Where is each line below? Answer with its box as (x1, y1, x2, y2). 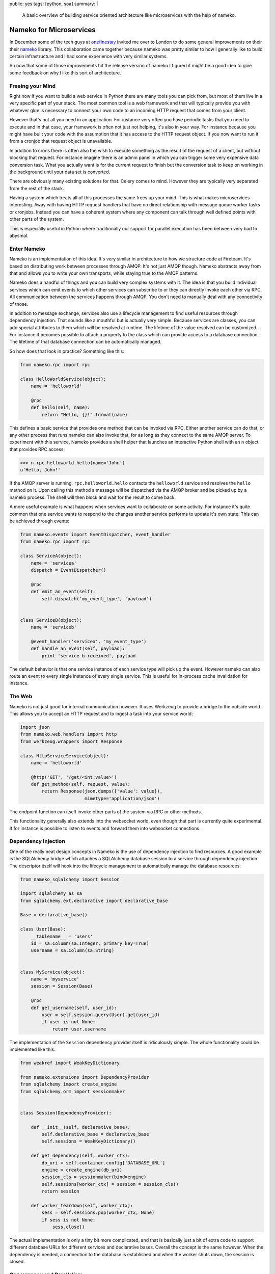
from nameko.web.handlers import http (20, 731, 117, 737)
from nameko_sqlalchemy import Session (20, 877, 120, 882)
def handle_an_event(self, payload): (31, 646, 125, 652)
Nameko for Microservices (9, 25, 96, 34)
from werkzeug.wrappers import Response (20, 738, 122, 744)
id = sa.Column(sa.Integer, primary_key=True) (31, 941, 150, 946)
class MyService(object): (20, 969, 85, 975)
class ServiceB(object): (20, 617, 82, 623)
